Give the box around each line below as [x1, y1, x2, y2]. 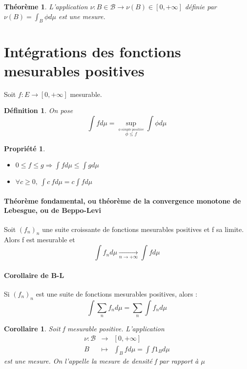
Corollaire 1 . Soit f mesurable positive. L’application [4, 323, 165, 334]
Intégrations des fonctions [4, 41, 181, 61]
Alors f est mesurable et [4, 234, 75, 245]
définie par [185, 1, 217, 11]
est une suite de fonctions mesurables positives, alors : [36, 288, 198, 299]
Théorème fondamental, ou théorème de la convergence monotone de [4, 195, 241, 206]
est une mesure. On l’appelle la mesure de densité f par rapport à [4, 356, 199, 366]
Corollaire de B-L [4, 270, 64, 280]
